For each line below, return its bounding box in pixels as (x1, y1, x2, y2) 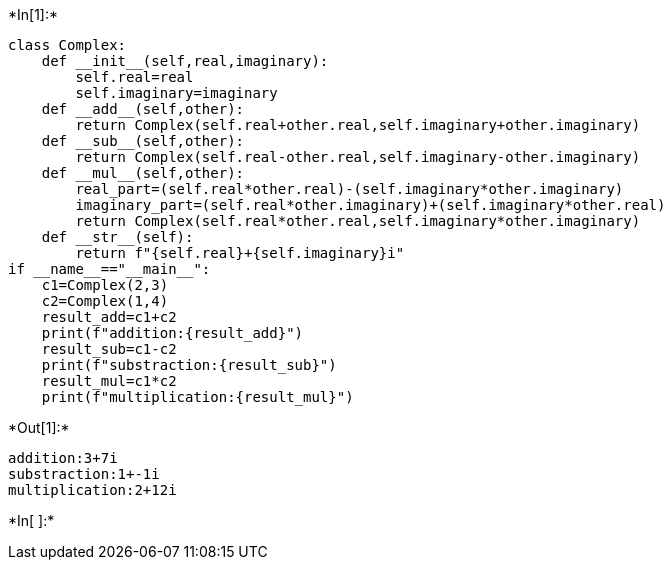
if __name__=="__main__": (8, 261, 211, 277)
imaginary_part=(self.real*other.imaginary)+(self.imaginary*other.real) (75, 197, 666, 213)
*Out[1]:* (8, 419, 70, 436)
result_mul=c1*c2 (41, 373, 177, 389)
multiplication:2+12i (8, 482, 177, 498)
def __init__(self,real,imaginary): (41, 53, 329, 69)
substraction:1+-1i (8, 466, 160, 482)
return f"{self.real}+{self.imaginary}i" (75, 245, 405, 261)
